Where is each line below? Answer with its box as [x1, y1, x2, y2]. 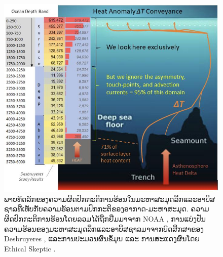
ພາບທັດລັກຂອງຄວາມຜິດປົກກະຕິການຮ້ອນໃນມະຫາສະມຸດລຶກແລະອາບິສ [4, 193, 215, 204]
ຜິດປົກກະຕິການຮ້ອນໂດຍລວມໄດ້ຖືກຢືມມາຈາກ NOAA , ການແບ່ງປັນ [4, 213, 206, 224]
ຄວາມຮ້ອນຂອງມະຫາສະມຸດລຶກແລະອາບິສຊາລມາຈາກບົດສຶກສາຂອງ [4, 223, 204, 234]
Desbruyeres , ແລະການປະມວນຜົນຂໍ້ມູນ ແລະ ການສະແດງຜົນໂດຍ [4, 233, 200, 244]
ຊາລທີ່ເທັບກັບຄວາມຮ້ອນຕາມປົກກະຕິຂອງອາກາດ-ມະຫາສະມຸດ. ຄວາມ [4, 203, 209, 214]
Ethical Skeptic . [4, 243, 56, 253]
